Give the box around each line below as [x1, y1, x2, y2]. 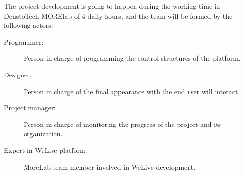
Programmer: [4, 36, 44, 47]
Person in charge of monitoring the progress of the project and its [24, 119, 221, 129]
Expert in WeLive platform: [4, 145, 87, 155]
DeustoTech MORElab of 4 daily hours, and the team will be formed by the [4, 10, 233, 21]
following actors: [4, 20, 53, 30]
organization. [24, 128, 63, 139]
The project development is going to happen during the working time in [4, 1, 220, 11]
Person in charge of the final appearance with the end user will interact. [24, 86, 240, 96]
